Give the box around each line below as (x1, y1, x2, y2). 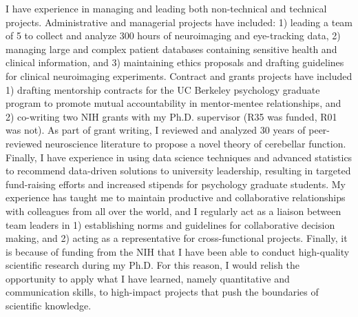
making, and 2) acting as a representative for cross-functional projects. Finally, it (6, 231, 348, 245)
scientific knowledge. (6, 298, 92, 313)
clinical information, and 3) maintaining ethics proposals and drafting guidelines (6, 55, 344, 70)
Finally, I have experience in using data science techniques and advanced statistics (6, 150, 352, 164)
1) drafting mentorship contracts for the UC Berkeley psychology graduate (6, 82, 320, 96)
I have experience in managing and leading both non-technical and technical (6, 1, 327, 15)
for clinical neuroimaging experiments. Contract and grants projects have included (6, 68, 352, 83)
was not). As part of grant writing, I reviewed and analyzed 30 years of (6, 123, 306, 137)
